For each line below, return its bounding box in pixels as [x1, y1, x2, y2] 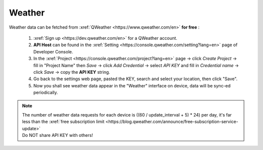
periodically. [33, 90, 58, 96]
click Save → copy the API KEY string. [33, 69, 111, 75]
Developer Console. [33, 49, 73, 54]
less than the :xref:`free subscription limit [22, 119, 105, 125]
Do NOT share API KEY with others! [22, 133, 94, 138]
